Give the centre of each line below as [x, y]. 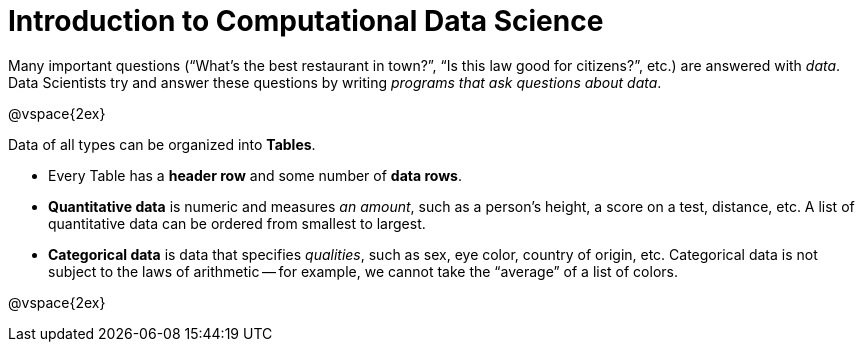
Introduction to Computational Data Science [306, 21]
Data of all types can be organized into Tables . [162, 144]
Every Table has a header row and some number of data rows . [255, 175]
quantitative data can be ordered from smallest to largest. [237, 223]
